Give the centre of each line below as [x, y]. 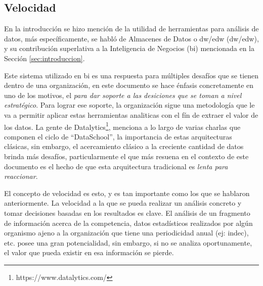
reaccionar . [21, 176]
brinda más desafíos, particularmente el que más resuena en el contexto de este [126, 156]
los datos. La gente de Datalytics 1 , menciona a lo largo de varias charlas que [122, 126]
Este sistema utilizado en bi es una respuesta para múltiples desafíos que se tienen [131, 75]
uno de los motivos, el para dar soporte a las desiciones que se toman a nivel [123, 95]
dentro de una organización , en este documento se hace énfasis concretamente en [129, 85]
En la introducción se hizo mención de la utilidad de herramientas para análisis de [131, 29]
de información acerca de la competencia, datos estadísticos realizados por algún [128, 223]
